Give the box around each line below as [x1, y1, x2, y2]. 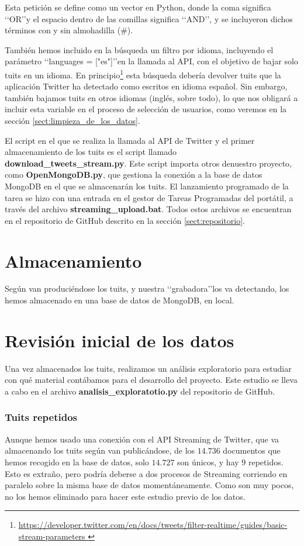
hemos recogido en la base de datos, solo [5, 455, 149, 468]
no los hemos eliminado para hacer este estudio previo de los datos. [5, 490, 246, 502]
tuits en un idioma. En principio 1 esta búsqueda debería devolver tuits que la [5, 67, 281, 81]
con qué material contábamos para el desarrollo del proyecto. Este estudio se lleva [5, 374, 298, 386]
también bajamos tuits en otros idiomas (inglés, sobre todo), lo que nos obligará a [5, 91, 298, 103]
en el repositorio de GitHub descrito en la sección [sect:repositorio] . [5, 214, 245, 226]
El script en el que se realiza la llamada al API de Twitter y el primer [5, 134, 255, 146]
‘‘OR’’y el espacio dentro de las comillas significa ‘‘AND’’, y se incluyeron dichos [5, 12, 293, 25]
